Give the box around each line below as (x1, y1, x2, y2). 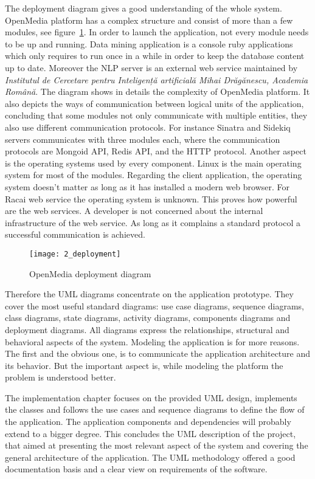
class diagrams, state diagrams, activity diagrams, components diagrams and (5, 311, 291, 324)
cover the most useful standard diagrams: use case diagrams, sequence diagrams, (5, 299, 304, 312)
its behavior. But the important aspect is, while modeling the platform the (5, 359, 283, 371)
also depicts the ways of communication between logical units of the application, (5, 97, 304, 109)
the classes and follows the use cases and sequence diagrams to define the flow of (5, 403, 305, 416)
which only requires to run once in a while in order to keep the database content (5, 49, 305, 62)
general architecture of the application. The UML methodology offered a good (5, 450, 296, 463)
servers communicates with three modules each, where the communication (5, 133, 280, 145)
